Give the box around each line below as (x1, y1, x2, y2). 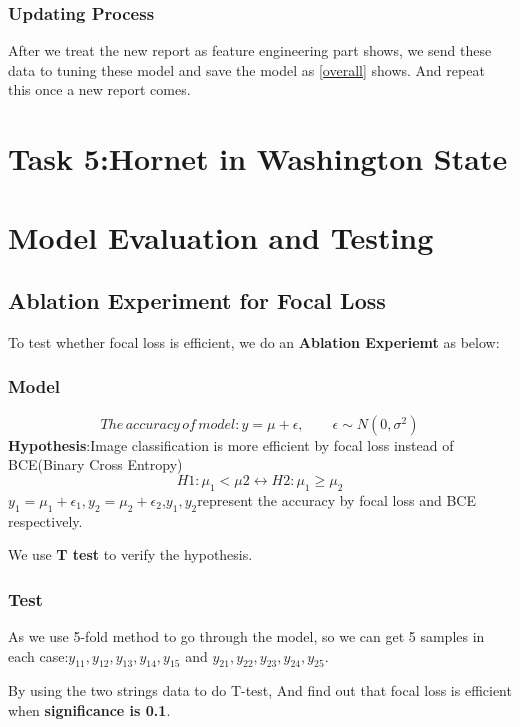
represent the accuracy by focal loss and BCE (197, 489, 476, 510)
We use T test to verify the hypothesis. (8, 544, 253, 565)
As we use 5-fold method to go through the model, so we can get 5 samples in (8, 625, 485, 646)
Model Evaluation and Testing (8, 216, 434, 257)
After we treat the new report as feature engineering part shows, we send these (8, 40, 492, 61)
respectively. (8, 510, 83, 531)
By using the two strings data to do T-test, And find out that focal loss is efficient (8, 680, 512, 701)
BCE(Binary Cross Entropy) (8, 454, 183, 475)
